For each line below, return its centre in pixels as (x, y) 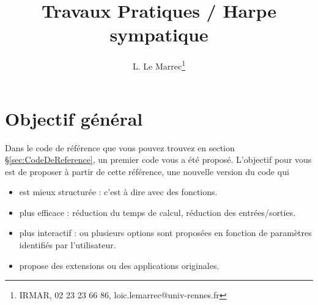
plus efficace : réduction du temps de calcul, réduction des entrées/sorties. (157, 212)
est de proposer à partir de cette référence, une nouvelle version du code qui (147, 171)
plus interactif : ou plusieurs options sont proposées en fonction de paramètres (165, 233)
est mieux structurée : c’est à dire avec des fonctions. (118, 192)
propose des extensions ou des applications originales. (119, 265)
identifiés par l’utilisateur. (68, 245)
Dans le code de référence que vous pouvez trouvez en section (120, 147)
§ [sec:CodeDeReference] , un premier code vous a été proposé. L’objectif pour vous (158, 160)
